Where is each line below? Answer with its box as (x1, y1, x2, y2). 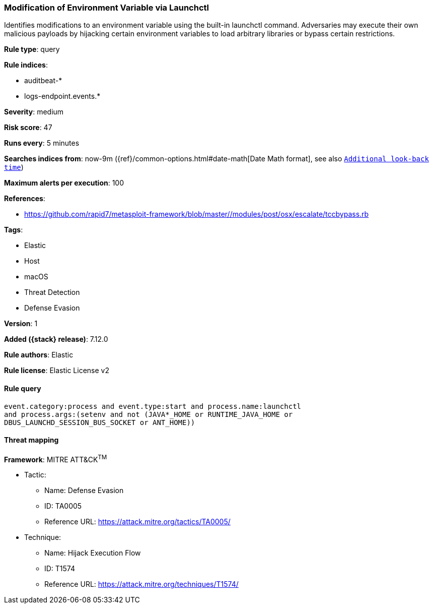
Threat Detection (24, 288, 80, 297)
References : (4, 194, 45, 203)
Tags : (4, 225, 23, 234)
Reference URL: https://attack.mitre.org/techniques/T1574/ (44, 580, 239, 589)
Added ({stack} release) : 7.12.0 (4, 335, 108, 344)
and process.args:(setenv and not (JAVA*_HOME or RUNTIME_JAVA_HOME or (4, 410, 293, 418)
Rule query (4, 384, 41, 393)
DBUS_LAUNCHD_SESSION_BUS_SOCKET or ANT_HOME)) (4, 418, 195, 427)
